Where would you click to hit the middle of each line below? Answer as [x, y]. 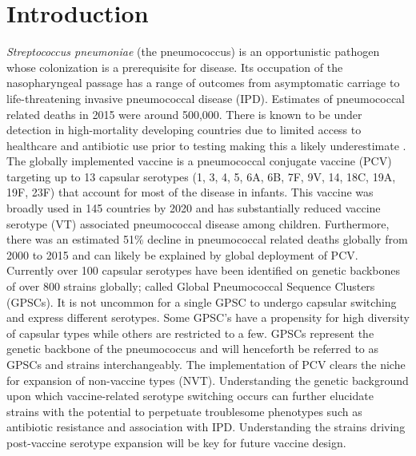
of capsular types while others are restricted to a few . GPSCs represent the [190, 333]
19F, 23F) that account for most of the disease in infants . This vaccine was [190, 192]
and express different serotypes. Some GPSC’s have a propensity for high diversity [208, 317]
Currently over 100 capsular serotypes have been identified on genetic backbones [204, 270]
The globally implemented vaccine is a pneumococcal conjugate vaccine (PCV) [199, 161]
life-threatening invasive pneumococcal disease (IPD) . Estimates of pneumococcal [206, 98]
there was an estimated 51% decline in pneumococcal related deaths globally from [207, 239]
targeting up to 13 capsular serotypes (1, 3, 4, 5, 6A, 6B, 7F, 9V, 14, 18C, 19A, [201, 176]
